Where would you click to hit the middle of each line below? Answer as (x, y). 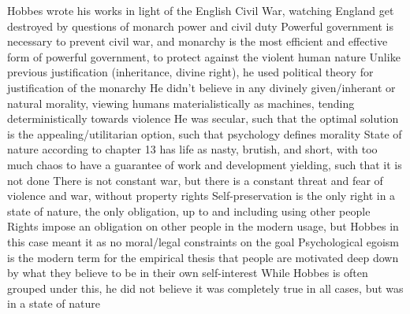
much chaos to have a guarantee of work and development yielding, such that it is (205, 164)
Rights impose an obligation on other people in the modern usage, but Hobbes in (203, 226)
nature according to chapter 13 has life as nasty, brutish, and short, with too (192, 149)
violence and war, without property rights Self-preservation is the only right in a (201, 196)
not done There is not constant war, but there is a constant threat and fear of (195, 180)
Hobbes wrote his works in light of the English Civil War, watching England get (201, 10)
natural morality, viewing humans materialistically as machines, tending (181, 103)
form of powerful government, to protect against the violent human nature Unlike (204, 56)
